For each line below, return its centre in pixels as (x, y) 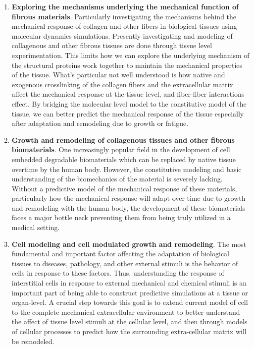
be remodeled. (33, 341)
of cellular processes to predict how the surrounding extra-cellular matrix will (129, 331)
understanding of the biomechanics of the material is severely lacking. (117, 179)
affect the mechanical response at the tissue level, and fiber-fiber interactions (128, 94)
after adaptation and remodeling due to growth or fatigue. (100, 123)
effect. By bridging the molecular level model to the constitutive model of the (129, 103)
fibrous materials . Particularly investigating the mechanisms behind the (124, 16)
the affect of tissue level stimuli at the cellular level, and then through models (129, 321)
